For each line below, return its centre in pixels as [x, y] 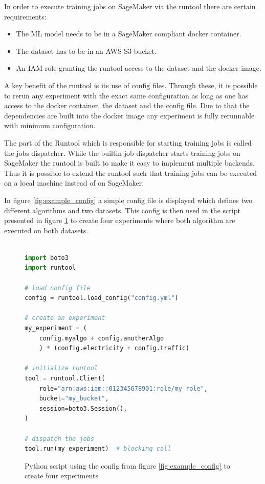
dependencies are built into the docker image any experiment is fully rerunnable [129, 115]
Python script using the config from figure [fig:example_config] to [127, 465]
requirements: [25, 16]
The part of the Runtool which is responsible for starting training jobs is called [128, 142]
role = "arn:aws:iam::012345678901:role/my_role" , [123, 388]
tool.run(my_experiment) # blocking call [98, 449]
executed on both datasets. [46, 230]
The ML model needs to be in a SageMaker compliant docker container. [129, 34]
